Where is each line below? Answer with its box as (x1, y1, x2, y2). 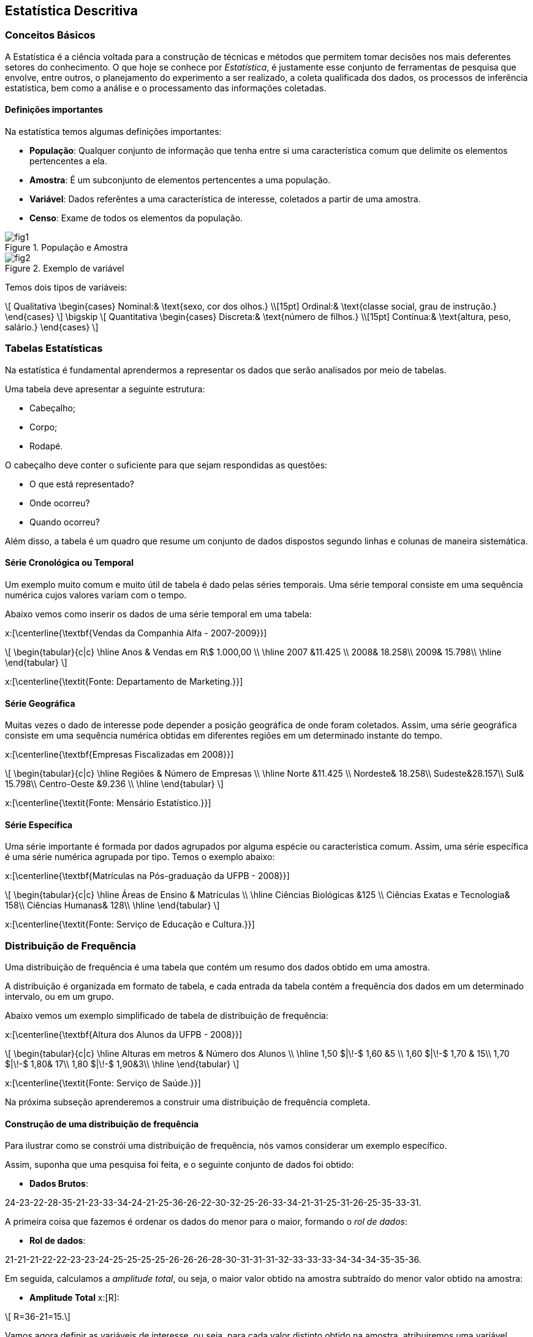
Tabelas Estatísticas (5, 342, 103, 355)
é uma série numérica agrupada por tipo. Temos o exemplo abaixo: (5, 851, 275, 863)
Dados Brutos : (29, 1178, 88, 1189)
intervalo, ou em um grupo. (5, 991, 114, 1002)
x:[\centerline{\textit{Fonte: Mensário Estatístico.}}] (5, 798, 211, 809)
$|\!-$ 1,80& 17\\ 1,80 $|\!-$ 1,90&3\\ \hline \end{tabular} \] (5, 1059, 240, 1070)
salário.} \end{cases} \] (5, 322, 99, 333)
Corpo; (29, 421, 58, 432)
